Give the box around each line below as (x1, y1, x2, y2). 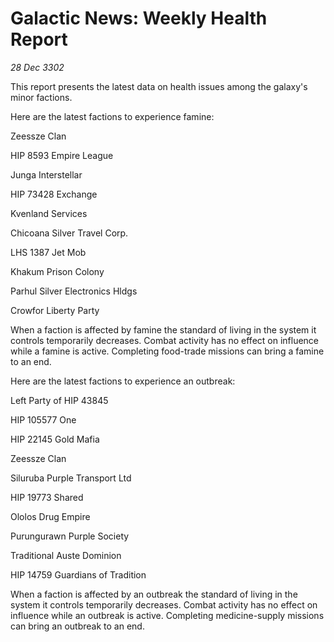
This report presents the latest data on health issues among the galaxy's (10, 80, 308, 92)
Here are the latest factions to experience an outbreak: (10, 375, 236, 387)
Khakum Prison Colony (10, 265, 105, 277)
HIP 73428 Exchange (10, 188, 98, 200)
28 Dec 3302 (10, 61, 65, 73)
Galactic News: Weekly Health (10, 7, 268, 30)
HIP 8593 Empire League (10, 149, 114, 161)
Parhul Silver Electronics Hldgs (10, 285, 138, 297)
